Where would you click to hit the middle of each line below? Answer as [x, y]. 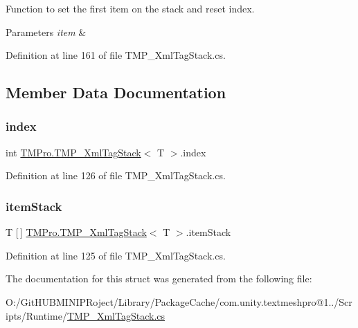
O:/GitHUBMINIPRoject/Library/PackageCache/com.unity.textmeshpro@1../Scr [179, 301]
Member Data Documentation [116, 92]
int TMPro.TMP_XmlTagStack [73, 152]
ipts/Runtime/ [36, 315]
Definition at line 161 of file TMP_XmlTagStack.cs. [116, 55]
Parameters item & [46, 31]
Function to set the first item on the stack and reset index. [130, 8]
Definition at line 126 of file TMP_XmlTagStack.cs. [116, 175]
